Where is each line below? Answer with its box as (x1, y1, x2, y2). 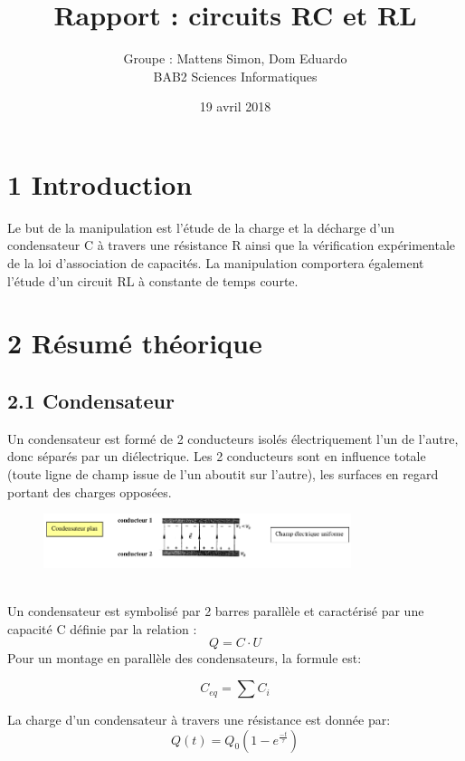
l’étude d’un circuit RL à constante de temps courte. (7, 271, 299, 290)
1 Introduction (7, 165, 193, 202)
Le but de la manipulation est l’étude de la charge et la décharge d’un (7, 217, 395, 236)
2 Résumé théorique (7, 324, 262, 361)
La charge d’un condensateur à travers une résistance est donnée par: (7, 710, 391, 729)
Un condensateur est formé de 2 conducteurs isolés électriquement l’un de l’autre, (7, 429, 459, 448)
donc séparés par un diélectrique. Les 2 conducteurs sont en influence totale (7, 447, 426, 466)
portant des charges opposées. (7, 482, 172, 501)
